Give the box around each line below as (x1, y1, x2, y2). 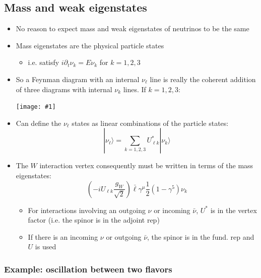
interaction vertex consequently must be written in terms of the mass (39, 160, 253, 171)
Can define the (16, 117, 61, 128)
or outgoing (106, 231, 142, 242)
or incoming (154, 204, 190, 215)
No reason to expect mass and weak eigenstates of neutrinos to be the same (16, 23, 249, 34)
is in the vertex (210, 204, 257, 215)
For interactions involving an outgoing (28, 204, 146, 215)
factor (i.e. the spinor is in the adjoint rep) (28, 215, 160, 225)
